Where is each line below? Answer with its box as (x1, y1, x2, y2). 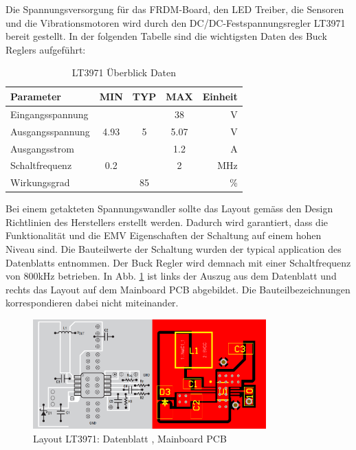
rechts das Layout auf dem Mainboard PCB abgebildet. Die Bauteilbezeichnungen (5, 282, 351, 296)
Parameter (10, 89, 61, 103)
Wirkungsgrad (10, 175, 70, 190)
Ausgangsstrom (10, 141, 74, 155)
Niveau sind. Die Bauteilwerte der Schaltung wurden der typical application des (5, 242, 342, 256)
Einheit (202, 89, 238, 103)
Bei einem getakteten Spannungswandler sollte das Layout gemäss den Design (5, 201, 333, 216)
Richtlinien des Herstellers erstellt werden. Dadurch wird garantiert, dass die (5, 214, 328, 229)
